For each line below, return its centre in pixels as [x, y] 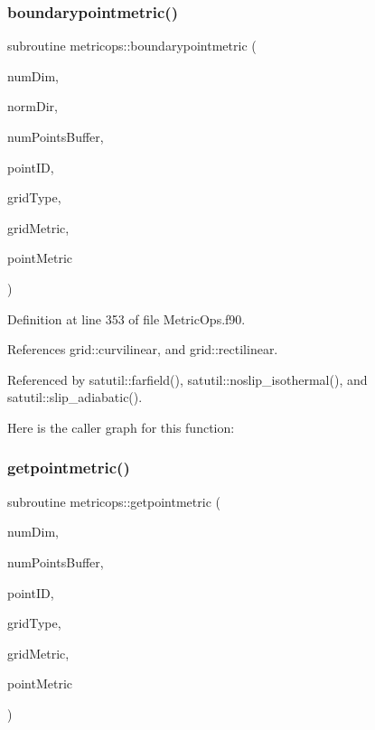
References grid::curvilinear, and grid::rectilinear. [143, 349]
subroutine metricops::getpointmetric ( [114, 501]
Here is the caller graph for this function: [121, 427]
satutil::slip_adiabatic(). [75, 397]
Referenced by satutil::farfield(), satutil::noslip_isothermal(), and [187, 379]
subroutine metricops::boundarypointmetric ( [132, 46]
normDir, [33, 106]
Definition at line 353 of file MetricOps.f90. [127, 318]
